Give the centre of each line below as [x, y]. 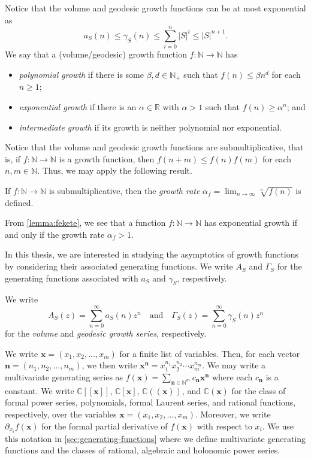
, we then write [109, 365]
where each [232, 376]
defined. [19, 202]
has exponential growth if [250, 223]
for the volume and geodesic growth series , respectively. [106, 333]
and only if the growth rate [55, 234]
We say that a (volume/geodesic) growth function [96, 54]
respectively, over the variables [61, 414]
